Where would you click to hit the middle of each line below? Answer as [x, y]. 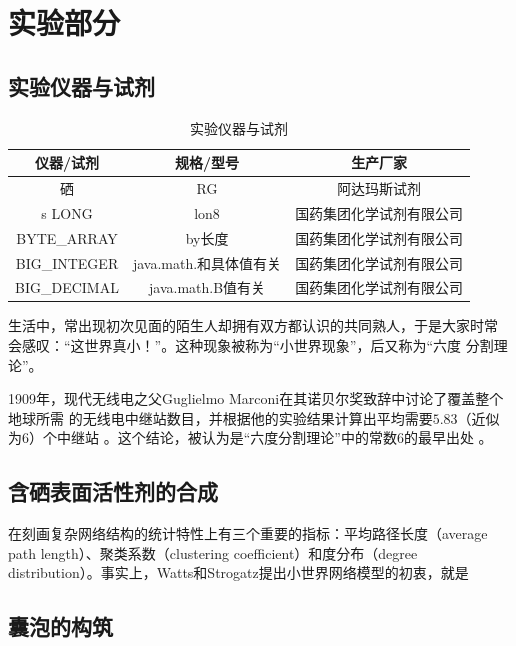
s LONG [67, 212]
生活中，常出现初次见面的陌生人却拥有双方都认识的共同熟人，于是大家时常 [253, 325]
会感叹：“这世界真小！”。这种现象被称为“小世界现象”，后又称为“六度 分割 [251, 345]
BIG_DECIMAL [67, 287]
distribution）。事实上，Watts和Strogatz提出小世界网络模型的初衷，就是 [238, 572]
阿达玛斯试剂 [379, 188]
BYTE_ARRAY [67, 237]
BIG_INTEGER [67, 262]
